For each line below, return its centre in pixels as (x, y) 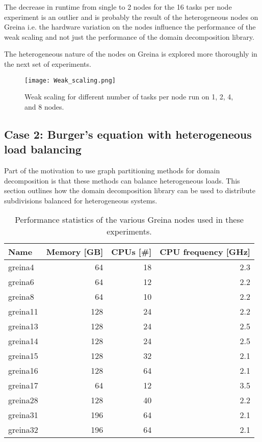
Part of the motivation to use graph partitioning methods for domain (112, 170)
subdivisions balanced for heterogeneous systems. (81, 200)
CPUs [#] (132, 252)
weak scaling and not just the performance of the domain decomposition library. (129, 36)
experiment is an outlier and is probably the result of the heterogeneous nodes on (131, 17)
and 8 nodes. (44, 106)
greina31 (23, 415)
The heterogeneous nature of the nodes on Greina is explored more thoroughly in (131, 54)
